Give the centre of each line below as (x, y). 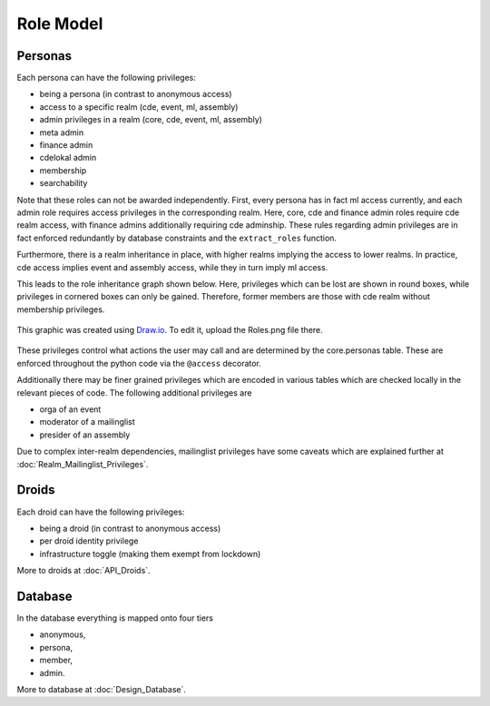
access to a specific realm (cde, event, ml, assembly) (139, 107)
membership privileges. (61, 309)
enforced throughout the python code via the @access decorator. (139, 363)
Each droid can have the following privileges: (101, 512)
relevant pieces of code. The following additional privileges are (134, 392)
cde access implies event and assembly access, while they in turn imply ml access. (172, 267)
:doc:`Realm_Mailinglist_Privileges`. (83, 464)
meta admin (62, 132)
